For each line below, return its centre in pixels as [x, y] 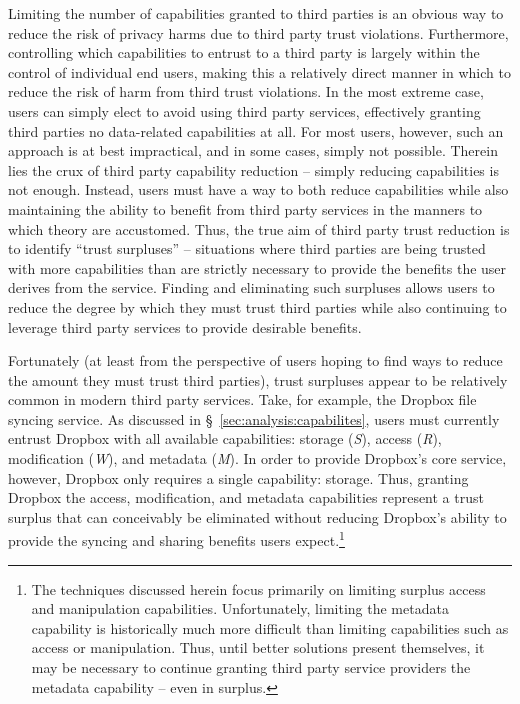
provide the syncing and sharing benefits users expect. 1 [176, 539]
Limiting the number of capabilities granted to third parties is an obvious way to [256, 13]
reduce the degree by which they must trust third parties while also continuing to [257, 306]
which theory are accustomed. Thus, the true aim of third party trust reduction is [259, 228]
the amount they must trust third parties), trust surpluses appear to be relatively [258, 379]
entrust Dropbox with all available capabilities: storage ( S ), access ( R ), [225, 438]
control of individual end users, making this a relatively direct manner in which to [259, 71]
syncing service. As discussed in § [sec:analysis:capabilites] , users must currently [254, 418]
